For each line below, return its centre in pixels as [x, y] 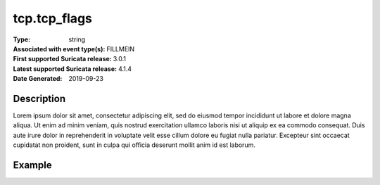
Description [39, 98]
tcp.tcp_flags [53, 18]
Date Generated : [38, 79]
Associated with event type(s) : [59, 49]
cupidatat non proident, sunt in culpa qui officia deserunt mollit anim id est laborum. [134, 145]
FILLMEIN [121, 49]
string [77, 39]
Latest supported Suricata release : [65, 69]
